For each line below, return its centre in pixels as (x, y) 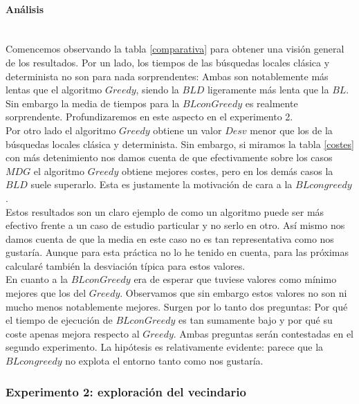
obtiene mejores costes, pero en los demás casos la (227, 171)
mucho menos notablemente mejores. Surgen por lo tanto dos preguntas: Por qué (177, 306)
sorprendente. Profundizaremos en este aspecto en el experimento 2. (149, 117)
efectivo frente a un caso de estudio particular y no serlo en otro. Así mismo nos (175, 225)
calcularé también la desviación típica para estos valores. (126, 265)
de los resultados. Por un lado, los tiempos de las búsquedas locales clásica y (168, 62)
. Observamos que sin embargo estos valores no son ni (233, 293)
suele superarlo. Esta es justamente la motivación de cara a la (162, 184)
